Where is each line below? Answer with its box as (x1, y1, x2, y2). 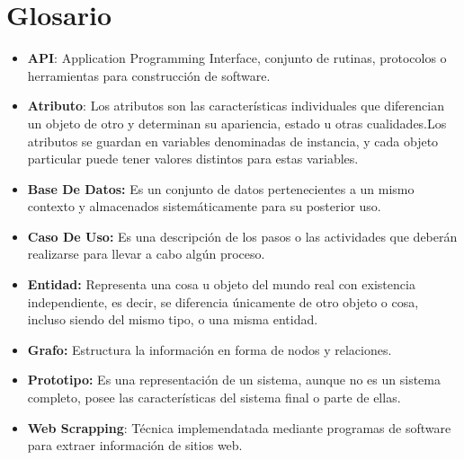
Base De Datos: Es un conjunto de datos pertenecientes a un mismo (27, 179, 415, 198)
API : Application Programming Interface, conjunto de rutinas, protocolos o (27, 49, 447, 67)
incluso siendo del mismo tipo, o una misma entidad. (27, 310, 318, 329)
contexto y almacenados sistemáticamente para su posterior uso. (27, 197, 381, 216)
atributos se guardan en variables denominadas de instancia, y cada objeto (27, 131, 439, 150)
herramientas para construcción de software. (27, 66, 271, 84)
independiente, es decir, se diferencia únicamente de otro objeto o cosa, (27, 292, 419, 311)
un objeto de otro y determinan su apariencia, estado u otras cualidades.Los (27, 113, 447, 132)
